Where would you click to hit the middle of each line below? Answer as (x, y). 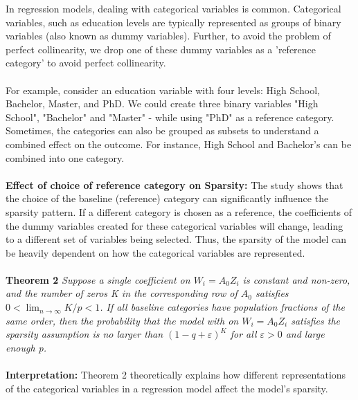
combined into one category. (65, 157)
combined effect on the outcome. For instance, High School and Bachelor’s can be (179, 144)
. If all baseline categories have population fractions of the (222, 307)
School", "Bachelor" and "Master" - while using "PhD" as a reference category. (170, 117)
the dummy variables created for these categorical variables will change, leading (174, 225)
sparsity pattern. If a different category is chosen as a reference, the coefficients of (179, 211)
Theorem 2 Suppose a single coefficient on (98, 279)
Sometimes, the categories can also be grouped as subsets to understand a (162, 130)
